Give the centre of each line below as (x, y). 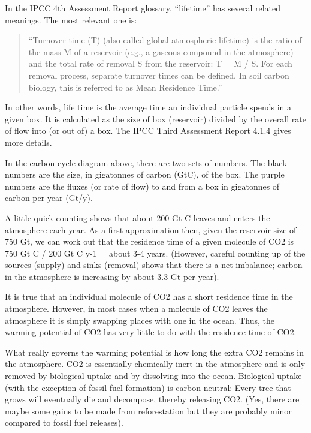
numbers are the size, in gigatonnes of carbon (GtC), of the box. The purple (145, 174)
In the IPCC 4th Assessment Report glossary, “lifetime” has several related (143, 8)
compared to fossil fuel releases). (64, 423)
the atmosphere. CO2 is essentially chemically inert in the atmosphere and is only (155, 364)
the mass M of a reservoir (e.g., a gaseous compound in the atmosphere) (161, 51)
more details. (28, 142)
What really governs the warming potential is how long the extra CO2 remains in (154, 352)
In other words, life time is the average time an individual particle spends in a (148, 107)
